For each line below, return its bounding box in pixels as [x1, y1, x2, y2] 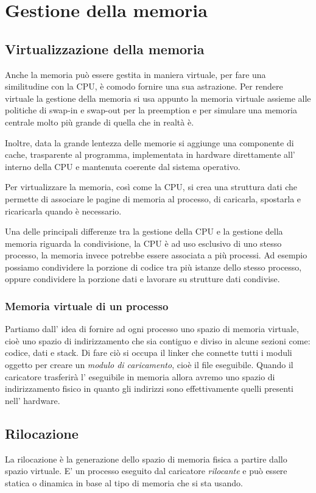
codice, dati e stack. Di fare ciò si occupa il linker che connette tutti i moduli [5, 346, 292, 359]
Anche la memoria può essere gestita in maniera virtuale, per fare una [5, 68, 266, 80]
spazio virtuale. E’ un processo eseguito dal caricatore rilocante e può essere [5, 464, 287, 477]
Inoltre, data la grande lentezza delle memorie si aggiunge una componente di [5, 136, 294, 149]
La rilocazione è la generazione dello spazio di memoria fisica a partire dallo [5, 452, 287, 465]
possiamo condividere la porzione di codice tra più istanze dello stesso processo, [5, 260, 302, 273]
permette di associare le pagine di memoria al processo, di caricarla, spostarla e [5, 192, 301, 205]
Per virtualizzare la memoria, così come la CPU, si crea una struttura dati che [5, 180, 297, 193]
